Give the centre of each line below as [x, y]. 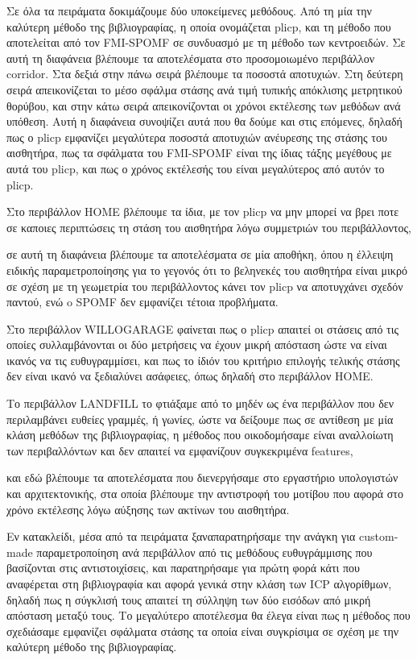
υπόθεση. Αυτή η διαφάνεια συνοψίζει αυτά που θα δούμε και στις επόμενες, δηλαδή [204, 121]
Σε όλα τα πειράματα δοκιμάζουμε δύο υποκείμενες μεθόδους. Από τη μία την [189, 10]
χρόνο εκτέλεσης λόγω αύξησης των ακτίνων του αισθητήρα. [148, 509]
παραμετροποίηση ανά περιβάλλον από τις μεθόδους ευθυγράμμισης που [204, 552]
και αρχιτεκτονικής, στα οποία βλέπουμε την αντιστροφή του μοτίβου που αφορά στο [205, 494]
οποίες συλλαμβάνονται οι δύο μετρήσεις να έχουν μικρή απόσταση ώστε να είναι [197, 345]
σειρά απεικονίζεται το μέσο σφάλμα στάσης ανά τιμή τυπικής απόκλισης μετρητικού [204, 89]
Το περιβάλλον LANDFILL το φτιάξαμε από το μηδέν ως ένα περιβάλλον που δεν [200, 403]
